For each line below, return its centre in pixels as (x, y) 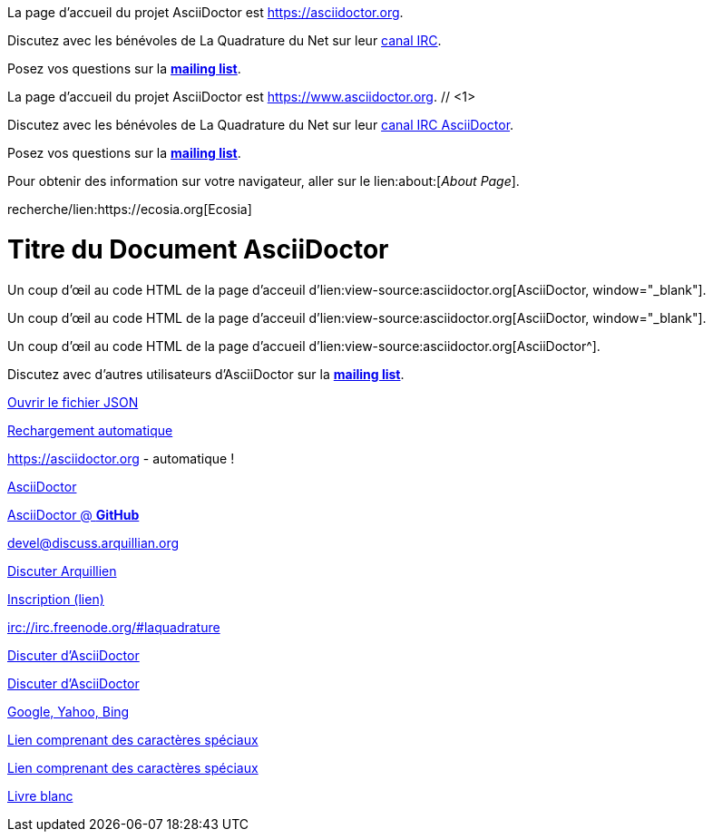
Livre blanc (40, 795)
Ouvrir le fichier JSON (73, 402)
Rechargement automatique (90, 430)
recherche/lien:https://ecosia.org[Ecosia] (130, 209)
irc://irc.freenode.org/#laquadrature (114, 627)
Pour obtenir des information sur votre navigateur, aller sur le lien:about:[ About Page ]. (264, 181)
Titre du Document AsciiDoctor (198, 249)
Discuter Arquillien (62, 571)
